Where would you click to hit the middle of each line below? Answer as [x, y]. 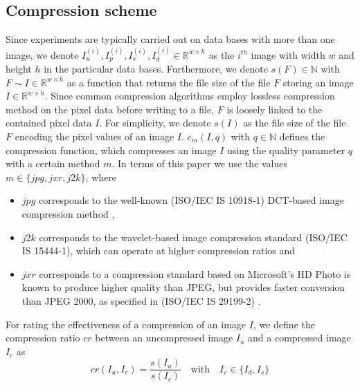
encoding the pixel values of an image [94, 136]
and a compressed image [299, 338]
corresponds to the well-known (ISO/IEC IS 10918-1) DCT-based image [191, 200]
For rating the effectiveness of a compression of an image [126, 324]
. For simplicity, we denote [155, 123]
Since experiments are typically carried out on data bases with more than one [170, 39]
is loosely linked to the [274, 109]
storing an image [318, 82]
